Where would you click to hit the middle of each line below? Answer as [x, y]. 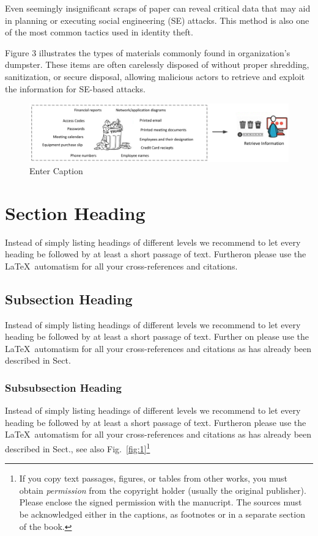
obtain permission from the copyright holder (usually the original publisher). [163, 490]
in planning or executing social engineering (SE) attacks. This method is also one [157, 20]
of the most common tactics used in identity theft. [99, 32]
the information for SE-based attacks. [75, 88]
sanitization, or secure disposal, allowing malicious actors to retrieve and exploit [155, 76]
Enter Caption [56, 170]
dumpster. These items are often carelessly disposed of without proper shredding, [157, 64]
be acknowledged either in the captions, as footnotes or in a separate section [162, 514]
